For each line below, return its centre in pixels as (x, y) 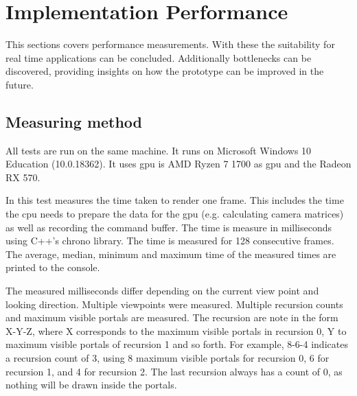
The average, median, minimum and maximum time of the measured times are (171, 254)
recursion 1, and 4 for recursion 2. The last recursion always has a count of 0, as (174, 371)
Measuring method (74, 121)
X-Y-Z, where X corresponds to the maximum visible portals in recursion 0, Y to (176, 330)
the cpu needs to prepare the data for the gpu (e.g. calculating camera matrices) (175, 214)
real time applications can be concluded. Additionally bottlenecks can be (159, 57)
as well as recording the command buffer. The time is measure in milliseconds (169, 227)
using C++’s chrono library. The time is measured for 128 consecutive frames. (170, 241)
